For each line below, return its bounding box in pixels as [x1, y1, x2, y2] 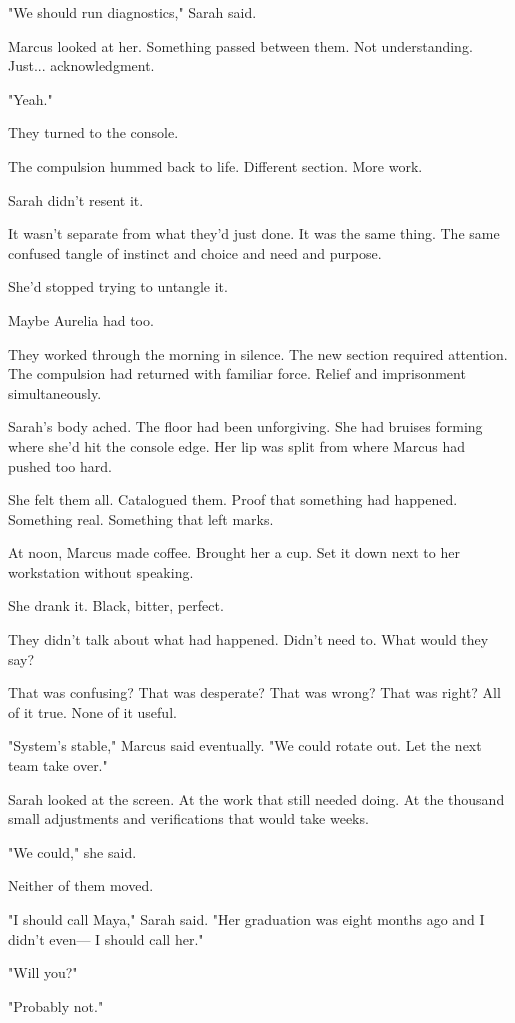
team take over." [8, 755, 108, 776]
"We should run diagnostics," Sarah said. [8, 2, 257, 22]
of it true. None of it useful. [8, 701, 177, 722]
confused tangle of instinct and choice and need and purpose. [8, 242, 382, 263]
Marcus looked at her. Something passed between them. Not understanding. [8, 35, 473, 56]
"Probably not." [8, 995, 104, 1016]
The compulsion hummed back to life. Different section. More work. [8, 155, 423, 176]
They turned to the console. [8, 122, 179, 143]
